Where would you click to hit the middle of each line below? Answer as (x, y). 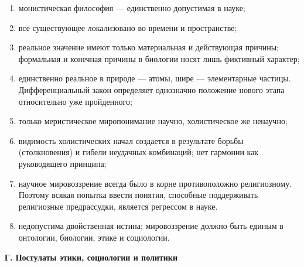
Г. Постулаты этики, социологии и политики (91, 257)
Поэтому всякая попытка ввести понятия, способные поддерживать (138, 195)
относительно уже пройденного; (75, 101)
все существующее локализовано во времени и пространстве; (128, 27)
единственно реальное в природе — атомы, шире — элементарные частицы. (155, 78)
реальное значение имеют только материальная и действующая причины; (148, 47)
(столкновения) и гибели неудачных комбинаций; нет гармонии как (139, 152)
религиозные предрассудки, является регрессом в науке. (118, 206)
